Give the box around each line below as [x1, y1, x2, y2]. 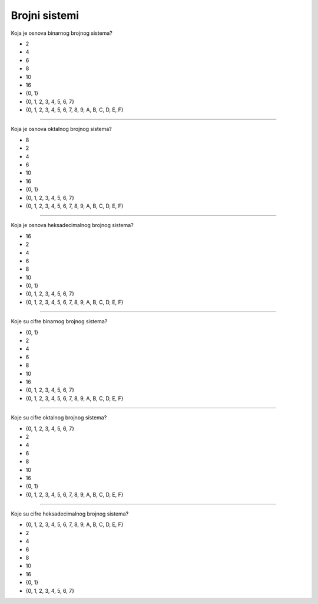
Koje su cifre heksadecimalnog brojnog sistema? [11, 510, 129, 517]
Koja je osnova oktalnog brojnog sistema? [11, 126, 112, 133]
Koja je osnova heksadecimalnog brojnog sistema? [11, 222, 134, 229]
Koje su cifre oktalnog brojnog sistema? [11, 414, 107, 421]
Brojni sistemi [11, 9, 79, 22]
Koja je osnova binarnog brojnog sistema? [11, 29, 113, 37]
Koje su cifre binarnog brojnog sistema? [11, 318, 108, 325]
